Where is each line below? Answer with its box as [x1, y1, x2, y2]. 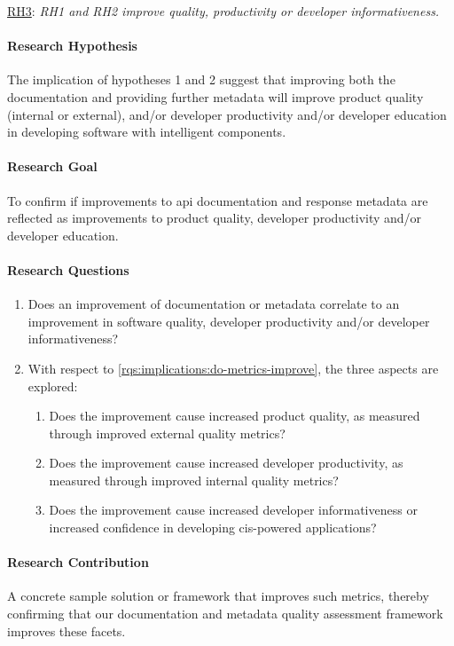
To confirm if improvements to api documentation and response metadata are [7, 191, 428, 209]
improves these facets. [7, 621, 126, 640]
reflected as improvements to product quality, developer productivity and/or [7, 209, 422, 227]
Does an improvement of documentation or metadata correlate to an [27, 295, 400, 313]
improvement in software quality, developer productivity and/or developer [27, 311, 430, 330]
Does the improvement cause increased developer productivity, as [49, 453, 403, 472]
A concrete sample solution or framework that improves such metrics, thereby [7, 587, 429, 605]
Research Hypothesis [7, 36, 137, 55]
